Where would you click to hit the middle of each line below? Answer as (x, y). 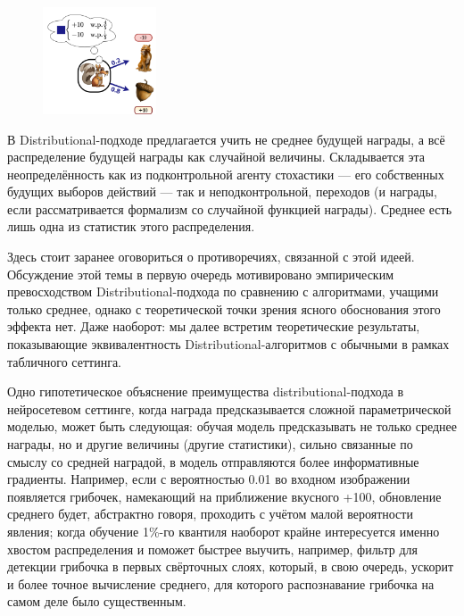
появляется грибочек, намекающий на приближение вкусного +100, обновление (224, 496)
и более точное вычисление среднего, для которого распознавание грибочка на (221, 583)
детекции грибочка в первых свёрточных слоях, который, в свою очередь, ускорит (231, 566)
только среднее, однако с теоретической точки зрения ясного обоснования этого (224, 308)
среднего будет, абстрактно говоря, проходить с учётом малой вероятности (210, 514)
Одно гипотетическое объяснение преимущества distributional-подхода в (206, 391)
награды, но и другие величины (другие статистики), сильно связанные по (210, 444)
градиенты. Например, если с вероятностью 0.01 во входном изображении (209, 479)
